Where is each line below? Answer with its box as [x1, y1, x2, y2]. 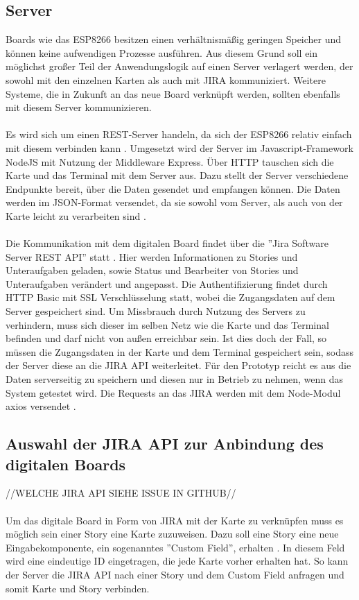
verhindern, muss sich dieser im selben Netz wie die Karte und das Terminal [6, 317, 329, 332]
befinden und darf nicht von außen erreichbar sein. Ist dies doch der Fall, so [6, 331, 327, 345]
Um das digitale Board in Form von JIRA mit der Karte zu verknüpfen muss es [6, 513, 344, 527]
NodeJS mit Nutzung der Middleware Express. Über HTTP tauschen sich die [6, 154, 334, 169]
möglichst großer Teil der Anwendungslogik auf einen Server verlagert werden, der [6, 59, 353, 74]
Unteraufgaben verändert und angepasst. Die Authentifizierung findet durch [6, 276, 328, 291]
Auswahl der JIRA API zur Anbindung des [6, 433, 324, 454]
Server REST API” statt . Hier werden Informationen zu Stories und [6, 249, 298, 264]
